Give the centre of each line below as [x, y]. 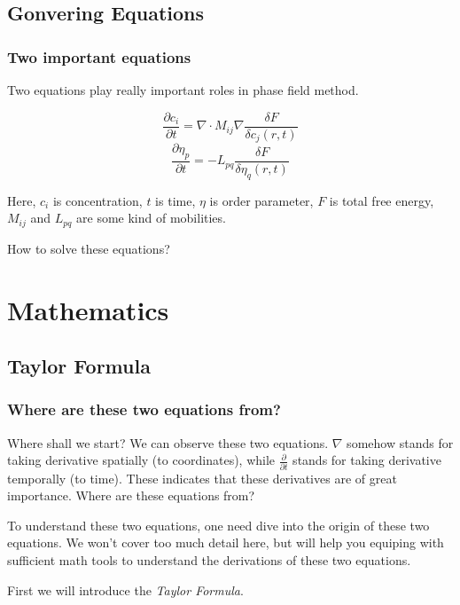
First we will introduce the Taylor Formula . [125, 589]
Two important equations [99, 56]
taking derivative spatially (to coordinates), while [141, 460]
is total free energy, [382, 200]
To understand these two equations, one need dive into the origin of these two [218, 525]
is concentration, [97, 200]
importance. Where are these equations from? [131, 495]
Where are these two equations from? [144, 409]
